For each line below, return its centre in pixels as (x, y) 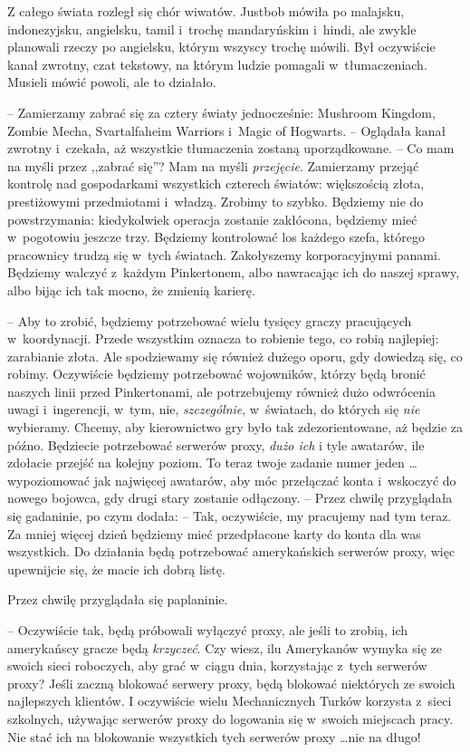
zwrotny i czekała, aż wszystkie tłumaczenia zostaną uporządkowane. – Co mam (231, 148)
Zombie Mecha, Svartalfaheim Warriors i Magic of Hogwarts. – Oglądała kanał (227, 130)
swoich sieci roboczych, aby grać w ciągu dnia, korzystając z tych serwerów (217, 665)
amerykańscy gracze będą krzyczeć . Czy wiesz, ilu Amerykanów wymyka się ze (225, 647)
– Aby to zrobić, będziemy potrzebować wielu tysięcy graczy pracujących (210, 320)
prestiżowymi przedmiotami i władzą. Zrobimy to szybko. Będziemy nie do (216, 201)
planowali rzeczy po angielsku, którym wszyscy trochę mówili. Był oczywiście (221, 47)
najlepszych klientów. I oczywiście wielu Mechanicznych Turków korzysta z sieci (230, 701)
